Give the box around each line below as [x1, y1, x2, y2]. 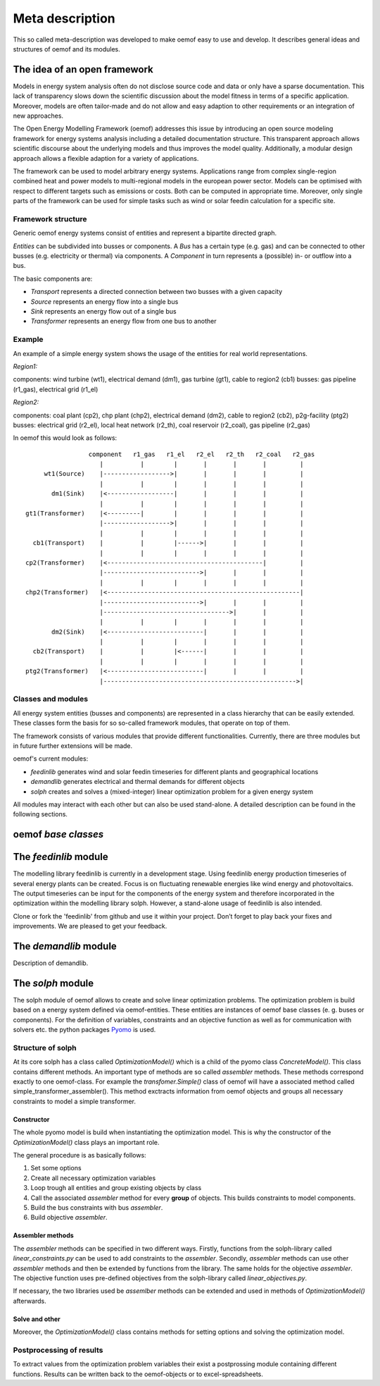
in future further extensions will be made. [13, 741, 133, 750]
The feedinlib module [13, 851, 108, 863]
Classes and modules [13, 694, 88, 704]
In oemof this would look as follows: [13, 434, 118, 442]
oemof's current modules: [13, 754, 89, 763]
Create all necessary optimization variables [30, 1174, 156, 1182]
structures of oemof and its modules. [13, 44, 121, 53]
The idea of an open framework [13, 63, 154, 75]
